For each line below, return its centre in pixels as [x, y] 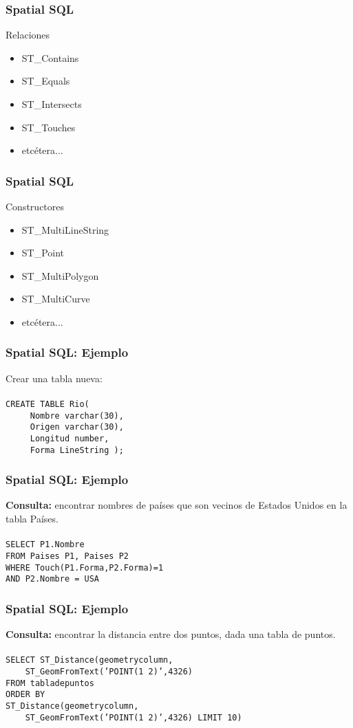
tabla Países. [32, 519]
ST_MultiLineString [65, 229]
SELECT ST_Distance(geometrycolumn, [89, 660]
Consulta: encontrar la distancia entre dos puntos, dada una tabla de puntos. [171, 634]
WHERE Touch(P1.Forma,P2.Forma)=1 [85, 567]
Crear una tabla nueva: [54, 378]
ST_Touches [49, 127]
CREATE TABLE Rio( [47, 404]
